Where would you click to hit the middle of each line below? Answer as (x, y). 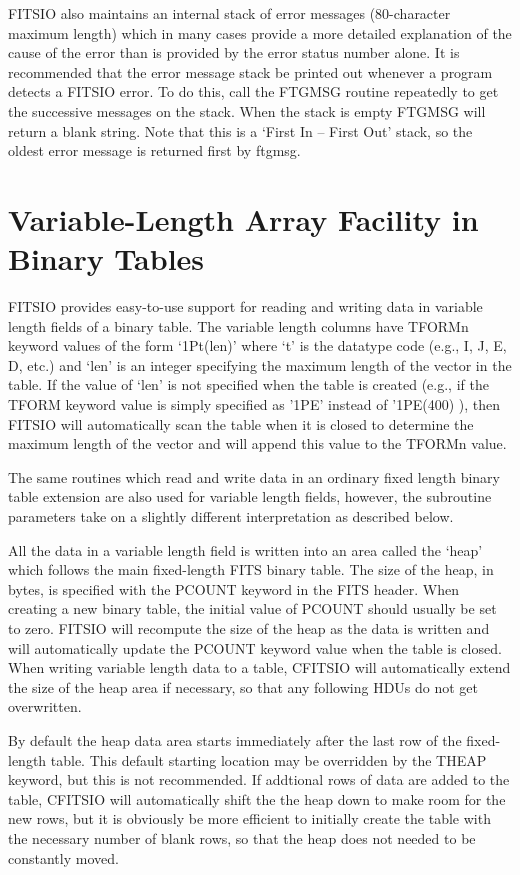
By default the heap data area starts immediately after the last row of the (235, 739)
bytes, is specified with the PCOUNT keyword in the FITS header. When (234, 588)
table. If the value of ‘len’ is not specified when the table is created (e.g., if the (248, 384)
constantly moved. (63, 857)
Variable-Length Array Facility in (243, 218)
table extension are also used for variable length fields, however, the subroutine (250, 496)
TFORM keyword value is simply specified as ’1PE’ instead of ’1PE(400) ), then (254, 404)
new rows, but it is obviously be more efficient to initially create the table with (249, 818)
